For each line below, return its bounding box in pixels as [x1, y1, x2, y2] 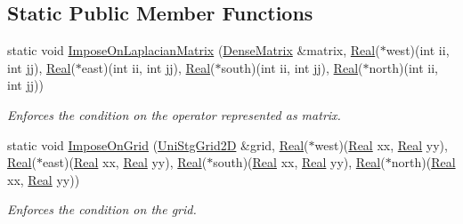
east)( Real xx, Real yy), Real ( [42, 153, 207, 172]
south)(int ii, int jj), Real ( [221, 58, 363, 76]
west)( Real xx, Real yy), [314, 135, 448, 154]
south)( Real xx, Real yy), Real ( [213, 153, 386, 172]
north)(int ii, [369, 58, 438, 76]
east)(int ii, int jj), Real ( [81, 58, 215, 76]
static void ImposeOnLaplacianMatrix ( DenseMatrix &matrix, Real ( [7, 41, 380, 60]
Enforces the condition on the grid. [7, 200, 197, 219]
